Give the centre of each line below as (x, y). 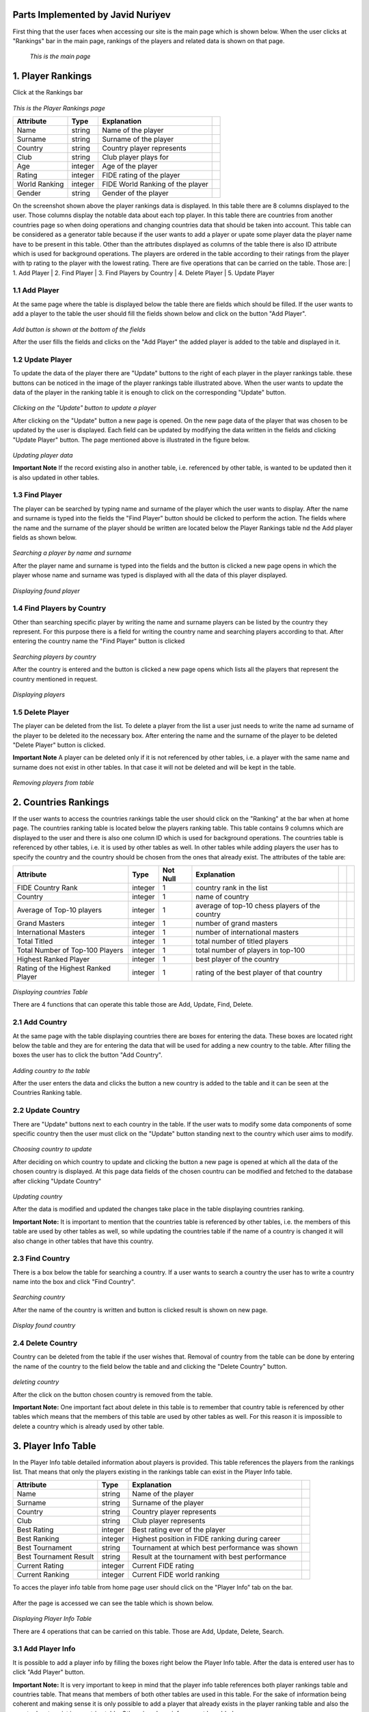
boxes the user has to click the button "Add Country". (88, 1055)
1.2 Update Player (42, 360)
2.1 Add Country (40, 1022)
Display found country (44, 1326)
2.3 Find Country (41, 1259)
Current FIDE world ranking (176, 1575)
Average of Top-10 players (59, 910)
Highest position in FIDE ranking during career (206, 1539)
